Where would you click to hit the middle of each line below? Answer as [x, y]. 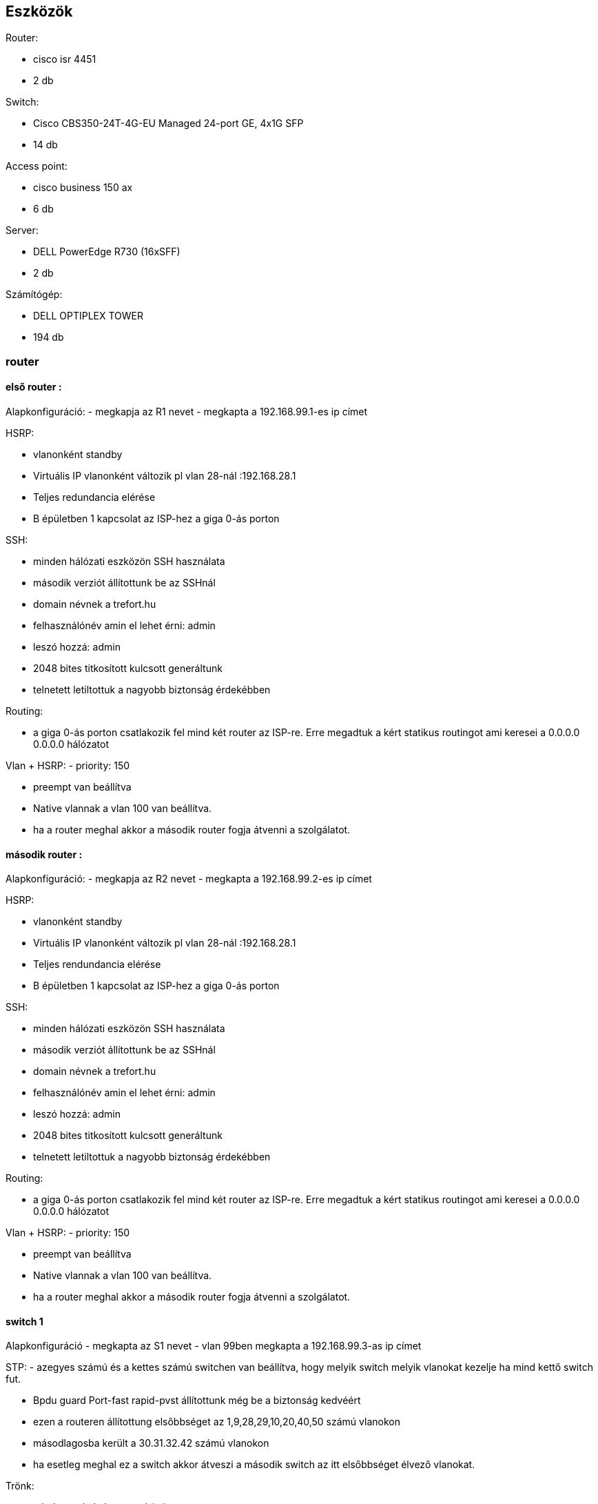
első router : [34, 387]
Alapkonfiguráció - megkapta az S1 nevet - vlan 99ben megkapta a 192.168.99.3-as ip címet [214, 1346]
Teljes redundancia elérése [94, 497]
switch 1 [24, 1321]
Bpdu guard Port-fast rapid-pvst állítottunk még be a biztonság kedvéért [197, 1401]
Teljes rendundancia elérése [97, 964]
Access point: [37, 166]
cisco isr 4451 [65, 59]
